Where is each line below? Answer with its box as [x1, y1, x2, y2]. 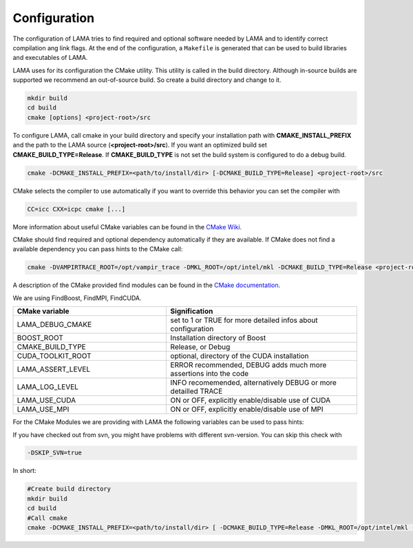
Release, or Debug [170, 342, 231, 352]
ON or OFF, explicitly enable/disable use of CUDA [170, 396, 331, 405]
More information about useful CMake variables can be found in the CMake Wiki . [12, 222, 242, 231]
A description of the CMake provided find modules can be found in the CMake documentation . [12, 281, 281, 289]
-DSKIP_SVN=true [27, 449, 83, 457]
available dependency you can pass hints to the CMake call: [12, 245, 183, 253]
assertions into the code [170, 369, 249, 379]
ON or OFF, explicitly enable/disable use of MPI [170, 405, 324, 414]
